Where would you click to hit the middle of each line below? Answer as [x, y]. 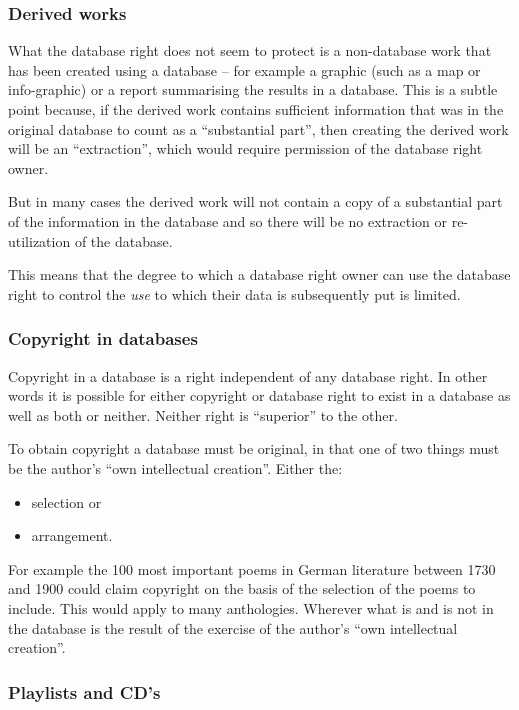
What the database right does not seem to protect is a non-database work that [250, 50]
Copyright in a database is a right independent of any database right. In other [248, 375]
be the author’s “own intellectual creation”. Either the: [175, 467]
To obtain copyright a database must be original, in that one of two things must [254, 448]
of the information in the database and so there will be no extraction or [227, 220]
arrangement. [72, 535]
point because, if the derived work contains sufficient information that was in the [256, 109]
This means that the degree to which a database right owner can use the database [259, 274]
